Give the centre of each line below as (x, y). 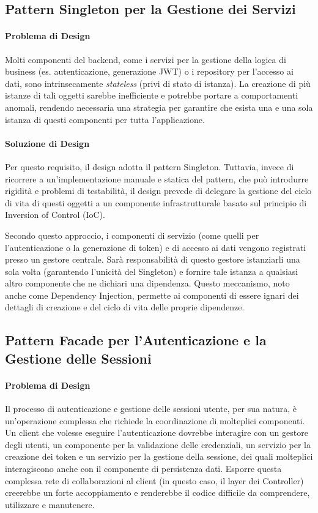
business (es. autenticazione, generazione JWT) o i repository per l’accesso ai (149, 71)
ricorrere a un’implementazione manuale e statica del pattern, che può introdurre (157, 178)
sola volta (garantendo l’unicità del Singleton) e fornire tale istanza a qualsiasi (152, 271)
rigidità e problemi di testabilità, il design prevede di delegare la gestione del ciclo (158, 191)
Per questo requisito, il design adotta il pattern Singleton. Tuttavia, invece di (150, 166)
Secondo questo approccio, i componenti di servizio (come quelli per (132, 235)
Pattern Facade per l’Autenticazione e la (136, 340)
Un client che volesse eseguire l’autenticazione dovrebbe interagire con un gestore (157, 432)
